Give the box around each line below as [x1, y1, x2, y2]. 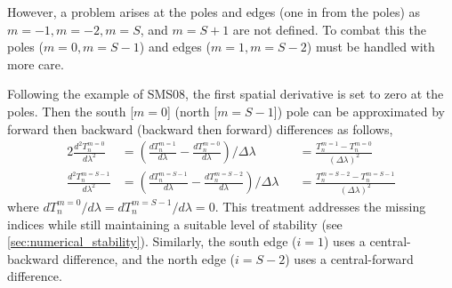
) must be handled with [306, 37, 435, 56]
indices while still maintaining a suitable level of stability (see [7, 214, 343, 233]
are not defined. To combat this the [232, 20, 426, 38]
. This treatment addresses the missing [214, 196, 426, 215]
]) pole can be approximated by [273, 101, 445, 120]
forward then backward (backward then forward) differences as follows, [7, 119, 393, 138]
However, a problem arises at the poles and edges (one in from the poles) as [7, 3, 421, 20]
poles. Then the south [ [7, 101, 134, 120]
